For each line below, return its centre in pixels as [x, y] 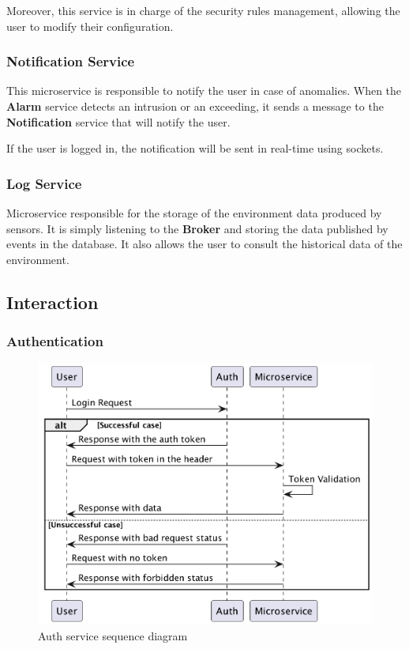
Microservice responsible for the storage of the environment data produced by [194, 213]
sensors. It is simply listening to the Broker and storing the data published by [197, 228]
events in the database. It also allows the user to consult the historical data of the [204, 244]
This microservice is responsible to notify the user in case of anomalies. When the [204, 91]
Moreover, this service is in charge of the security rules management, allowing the [203, 10]
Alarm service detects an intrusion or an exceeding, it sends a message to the [195, 106]
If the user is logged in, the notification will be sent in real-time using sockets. [195, 148]
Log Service [44, 183]
